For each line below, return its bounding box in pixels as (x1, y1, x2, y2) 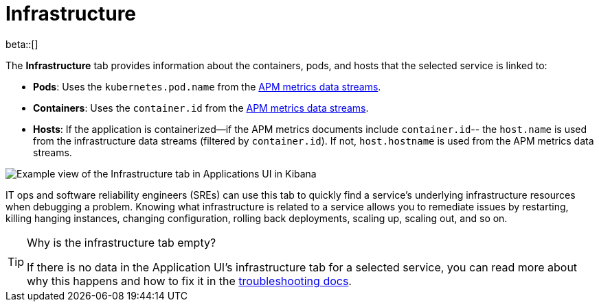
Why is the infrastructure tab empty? (27, 235, 216, 249)
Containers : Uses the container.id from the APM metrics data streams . (33, 101, 369, 114)
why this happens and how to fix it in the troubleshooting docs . (27, 273, 352, 288)
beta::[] (5, 38, 38, 50)
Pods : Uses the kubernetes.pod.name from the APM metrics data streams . (33, 80, 381, 93)
